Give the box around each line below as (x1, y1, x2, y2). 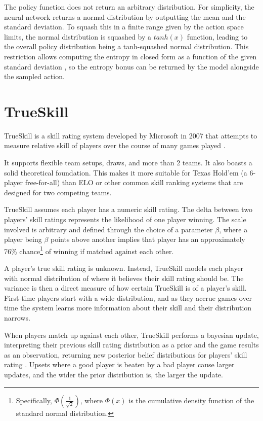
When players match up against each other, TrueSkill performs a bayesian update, (4, 329, 259, 340)
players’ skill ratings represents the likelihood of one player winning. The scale (4, 214, 246, 225)
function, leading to (187, 31, 248, 42)
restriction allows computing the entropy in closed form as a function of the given (4, 51, 257, 61)
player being (4, 234, 42, 244)
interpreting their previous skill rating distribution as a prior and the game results (4, 339, 259, 350)
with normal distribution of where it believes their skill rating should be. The (4, 272, 244, 283)
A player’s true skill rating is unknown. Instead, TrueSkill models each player (4, 263, 244, 273)
